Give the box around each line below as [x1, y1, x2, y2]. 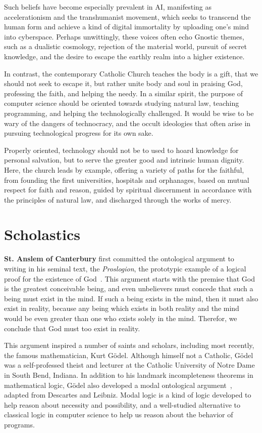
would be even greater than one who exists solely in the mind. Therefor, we [4, 312, 237, 323]
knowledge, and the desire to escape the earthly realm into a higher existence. [4, 51, 245, 61]
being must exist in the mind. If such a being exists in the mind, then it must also [4, 293, 258, 303]
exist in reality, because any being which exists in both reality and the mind [4, 303, 239, 313]
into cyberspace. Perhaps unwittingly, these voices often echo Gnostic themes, [4, 31, 244, 42]
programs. [4, 419, 35, 429]
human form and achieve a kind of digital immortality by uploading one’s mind [4, 21, 249, 32]
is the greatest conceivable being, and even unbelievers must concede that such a [4, 283, 253, 294]
